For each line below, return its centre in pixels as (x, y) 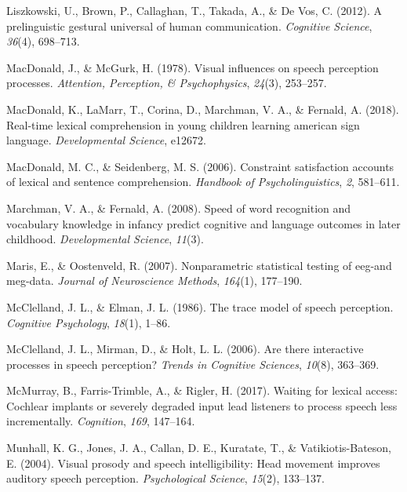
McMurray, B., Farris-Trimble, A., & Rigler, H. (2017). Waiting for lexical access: (202, 390)
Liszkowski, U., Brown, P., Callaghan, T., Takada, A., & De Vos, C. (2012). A (194, 10)
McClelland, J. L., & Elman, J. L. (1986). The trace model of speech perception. (200, 306)
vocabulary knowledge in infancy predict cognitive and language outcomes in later (203, 223)
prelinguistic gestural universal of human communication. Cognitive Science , (189, 26)
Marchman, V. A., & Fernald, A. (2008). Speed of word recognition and (179, 208)
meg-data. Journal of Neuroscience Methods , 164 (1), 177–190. (154, 281)
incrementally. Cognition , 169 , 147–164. (101, 421)
